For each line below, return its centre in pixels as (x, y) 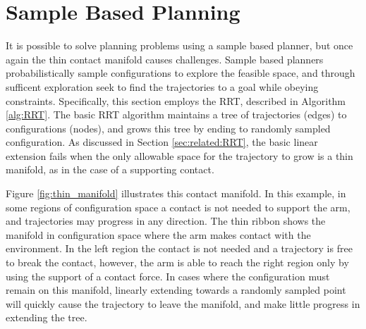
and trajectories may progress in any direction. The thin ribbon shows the (166, 221)
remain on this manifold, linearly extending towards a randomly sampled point (176, 290)
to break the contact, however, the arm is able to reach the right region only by (177, 262)
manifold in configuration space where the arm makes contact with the (158, 234)
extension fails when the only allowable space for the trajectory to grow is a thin (179, 155)
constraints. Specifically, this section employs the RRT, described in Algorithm (176, 100)
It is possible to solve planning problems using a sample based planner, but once (179, 45)
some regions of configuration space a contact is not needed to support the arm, (178, 207)
